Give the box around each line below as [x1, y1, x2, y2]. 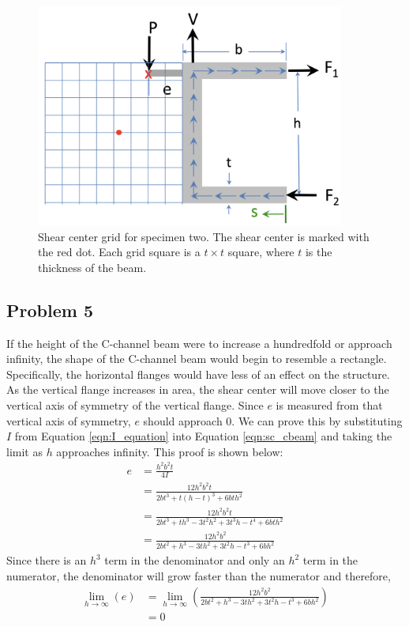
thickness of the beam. [38, 259, 147, 275]
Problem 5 [6, 297, 93, 322]
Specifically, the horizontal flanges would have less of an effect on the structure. [6, 365, 390, 382]
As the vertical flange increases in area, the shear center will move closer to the [6, 381, 389, 398]
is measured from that [276, 397, 383, 414]
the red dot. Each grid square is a [38, 244, 201, 260]
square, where [227, 244, 295, 260]
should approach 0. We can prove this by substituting [143, 412, 403, 429]
